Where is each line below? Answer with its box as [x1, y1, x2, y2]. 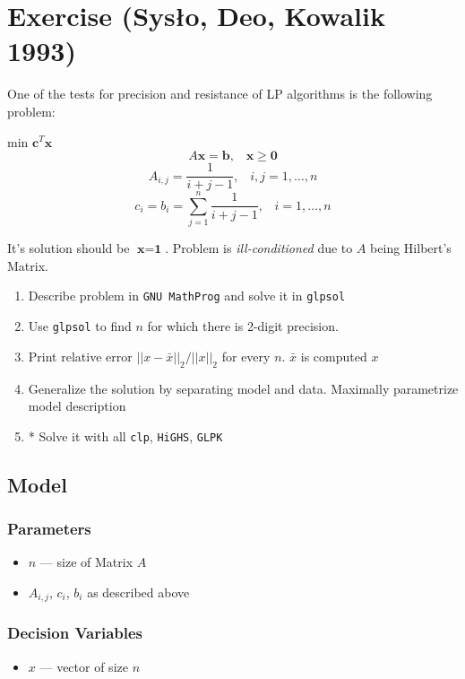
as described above [87, 583, 190, 602]
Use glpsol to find [28, 317, 132, 335]
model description [28, 396, 126, 415]
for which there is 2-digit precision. [147, 317, 339, 335]
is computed [300, 346, 367, 365]
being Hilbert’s [370, 239, 452, 257]
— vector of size [39, 657, 128, 675]
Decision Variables [7, 622, 143, 644]
